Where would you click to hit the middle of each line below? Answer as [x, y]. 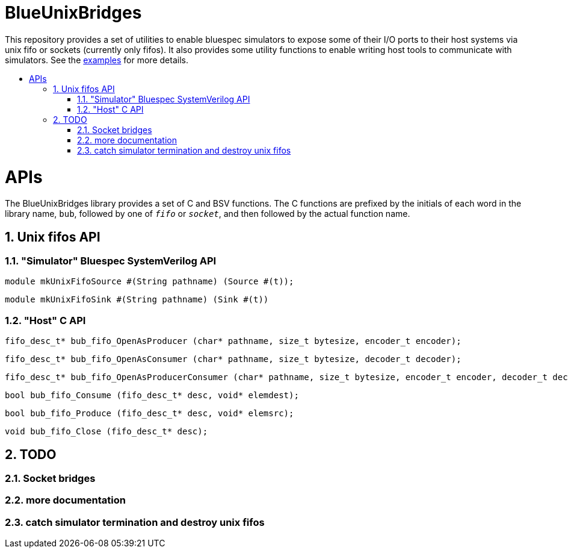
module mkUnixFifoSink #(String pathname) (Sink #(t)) [137, 300]
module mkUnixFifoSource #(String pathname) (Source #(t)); [150, 282]
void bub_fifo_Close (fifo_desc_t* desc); [106, 432]
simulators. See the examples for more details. [97, 60]
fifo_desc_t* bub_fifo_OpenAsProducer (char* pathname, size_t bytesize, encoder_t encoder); [233, 341]
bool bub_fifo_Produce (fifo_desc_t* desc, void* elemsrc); [150, 414]
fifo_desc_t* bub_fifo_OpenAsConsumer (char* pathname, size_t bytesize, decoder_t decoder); [233, 359]
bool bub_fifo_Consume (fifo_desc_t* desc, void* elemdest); [152, 395]
